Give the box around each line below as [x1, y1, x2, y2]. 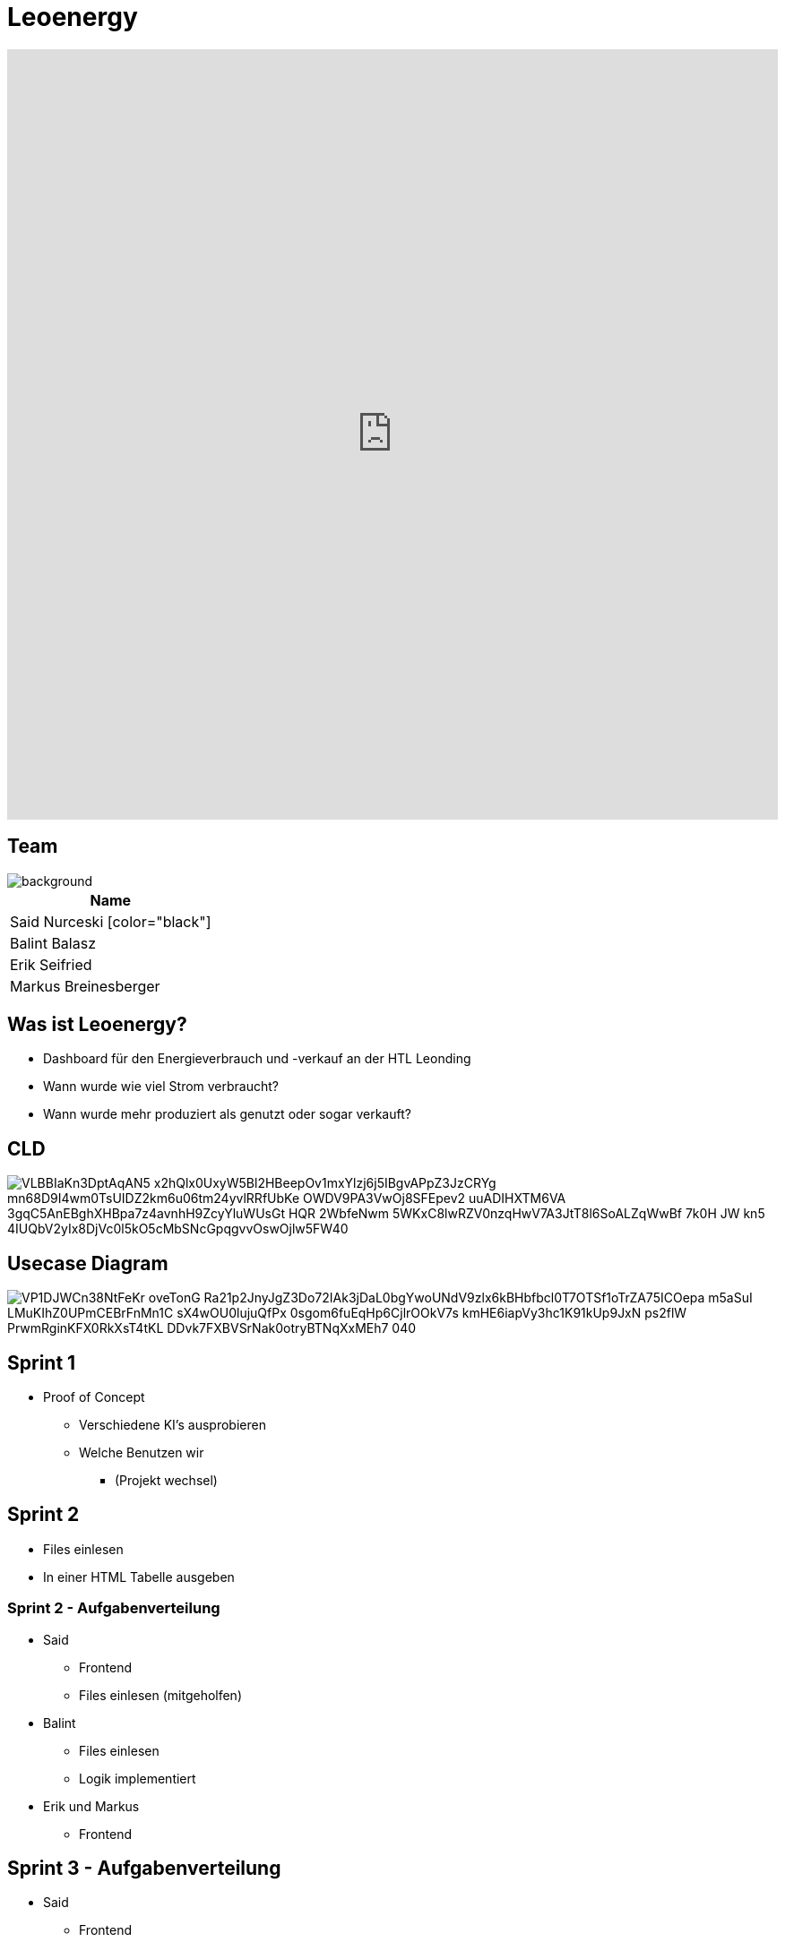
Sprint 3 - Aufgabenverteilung [7, 1856, 281, 1879]
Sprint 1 [7, 1351, 76, 1374]
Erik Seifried [10, 955, 92, 974]
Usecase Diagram [7, 1251, 168, 1275]
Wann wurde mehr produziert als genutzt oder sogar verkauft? [43, 1106, 411, 1122]
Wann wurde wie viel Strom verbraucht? [43, 1078, 280, 1095]
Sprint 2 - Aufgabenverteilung [7, 1599, 220, 1618]
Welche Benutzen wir [79, 1444, 204, 1460]
